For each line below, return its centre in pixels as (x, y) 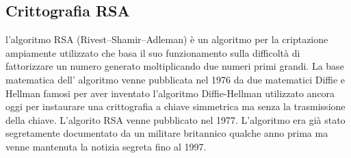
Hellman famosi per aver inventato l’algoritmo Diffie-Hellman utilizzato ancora (170, 93)
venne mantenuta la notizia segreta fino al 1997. (106, 146)
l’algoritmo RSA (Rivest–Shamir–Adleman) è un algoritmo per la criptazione (167, 39)
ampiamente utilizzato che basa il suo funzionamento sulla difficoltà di (153, 52)
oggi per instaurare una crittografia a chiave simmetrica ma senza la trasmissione (175, 106)
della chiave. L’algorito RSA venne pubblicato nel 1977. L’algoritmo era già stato (175, 119)
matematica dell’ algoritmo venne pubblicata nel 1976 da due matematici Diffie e (175, 79)
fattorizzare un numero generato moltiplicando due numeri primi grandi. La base (175, 66)
